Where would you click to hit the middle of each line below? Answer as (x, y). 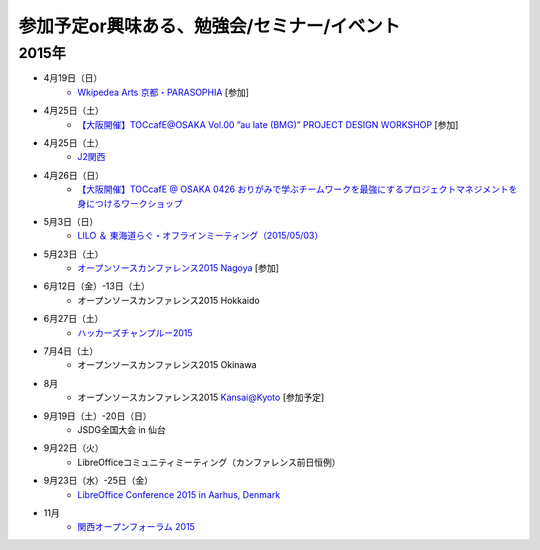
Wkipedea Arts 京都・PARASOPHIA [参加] (163, 92)
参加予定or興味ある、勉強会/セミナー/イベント (209, 26)
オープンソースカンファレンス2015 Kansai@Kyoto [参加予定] (201, 397)
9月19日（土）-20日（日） (97, 416)
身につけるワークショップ (130, 203)
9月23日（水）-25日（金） (98, 481)
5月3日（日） (71, 221)
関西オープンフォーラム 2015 (136, 527)
